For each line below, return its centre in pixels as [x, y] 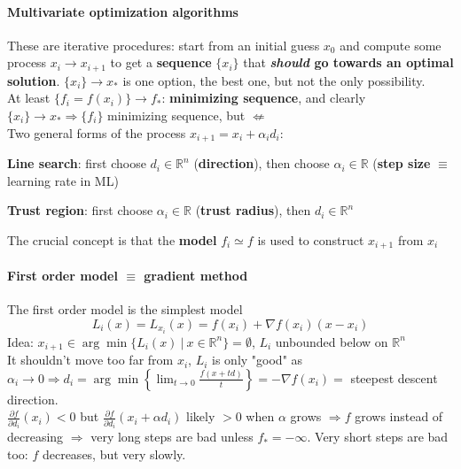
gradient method [196, 275]
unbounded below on [332, 341]
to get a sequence [161, 62]
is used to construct [311, 239]
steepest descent [394, 377]
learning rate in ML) [63, 180]
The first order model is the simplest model [125, 309]
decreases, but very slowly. [114, 454]
